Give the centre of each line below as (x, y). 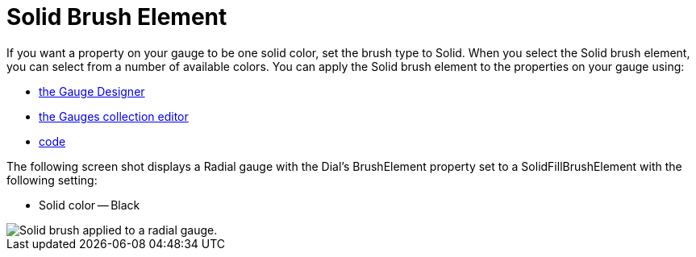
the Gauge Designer (92, 91)
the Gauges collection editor (114, 116)
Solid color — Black (90, 205)
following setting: (52, 180)
